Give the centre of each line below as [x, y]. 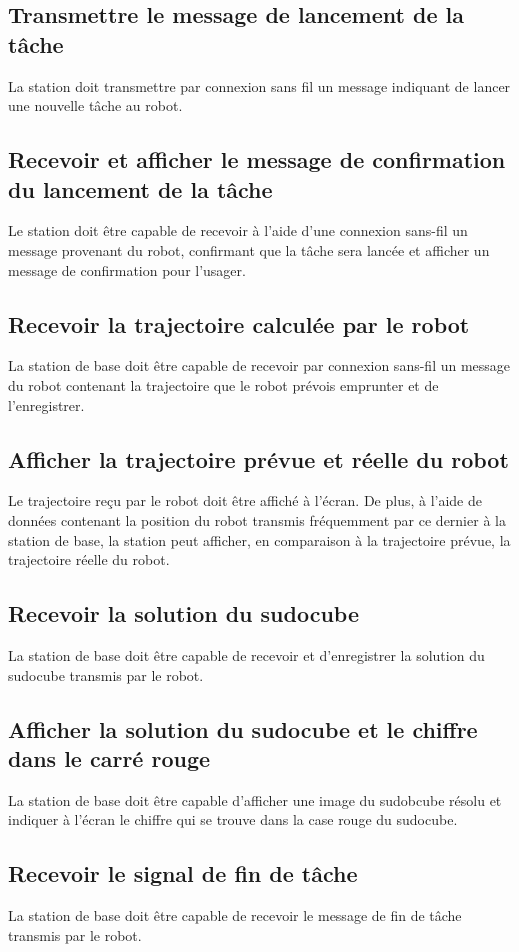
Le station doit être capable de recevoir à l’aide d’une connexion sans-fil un [238, 230]
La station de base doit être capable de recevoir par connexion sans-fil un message [259, 365]
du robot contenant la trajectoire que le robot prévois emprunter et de [223, 384]
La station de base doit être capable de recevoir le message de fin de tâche [235, 915]
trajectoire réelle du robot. [89, 559]
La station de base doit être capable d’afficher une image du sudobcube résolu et [255, 799]
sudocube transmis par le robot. [106, 674]
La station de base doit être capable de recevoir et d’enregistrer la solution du [246, 654]
